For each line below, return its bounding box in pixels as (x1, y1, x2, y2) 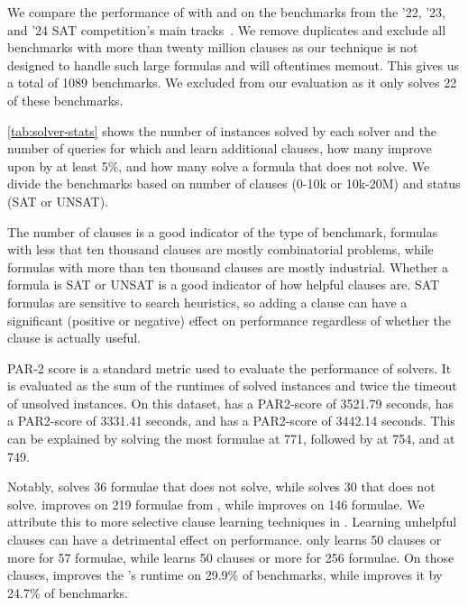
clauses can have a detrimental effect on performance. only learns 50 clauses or (7, 530, 442, 549)
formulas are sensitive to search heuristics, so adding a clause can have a (7, 292, 408, 311)
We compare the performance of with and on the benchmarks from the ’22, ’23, (7, 3, 445, 21)
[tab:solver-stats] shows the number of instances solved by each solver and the (7, 121, 436, 140)
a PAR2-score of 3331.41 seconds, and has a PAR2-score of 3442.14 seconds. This (7, 411, 455, 430)
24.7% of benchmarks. (7, 583, 128, 601)
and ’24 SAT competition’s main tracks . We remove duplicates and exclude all (7, 20, 446, 39)
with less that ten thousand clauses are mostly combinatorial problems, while (7, 240, 434, 259)
